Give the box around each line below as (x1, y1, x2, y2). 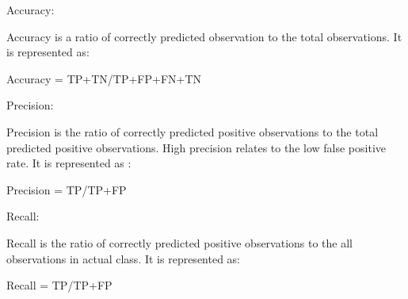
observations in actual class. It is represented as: (6, 250, 241, 266)
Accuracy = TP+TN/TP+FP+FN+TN (6, 70, 202, 86)
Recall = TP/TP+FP (6, 277, 112, 293)
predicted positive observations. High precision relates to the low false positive (6, 139, 387, 155)
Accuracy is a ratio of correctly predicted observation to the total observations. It (6, 28, 402, 44)
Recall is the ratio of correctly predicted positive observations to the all (6, 234, 353, 251)
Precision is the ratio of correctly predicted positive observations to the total (6, 123, 379, 140)
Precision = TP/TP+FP (6, 181, 127, 197)
